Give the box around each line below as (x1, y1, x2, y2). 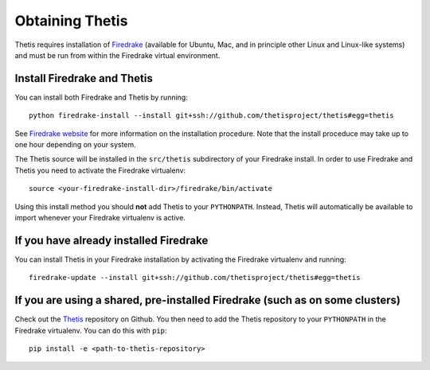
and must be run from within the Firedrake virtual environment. (14, 50, 221, 60)
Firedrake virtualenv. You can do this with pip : (14, 325, 167, 335)
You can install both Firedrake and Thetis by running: (14, 92, 189, 102)
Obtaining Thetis (14, 12, 128, 29)
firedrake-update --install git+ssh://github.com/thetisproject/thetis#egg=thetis (29, 273, 361, 282)
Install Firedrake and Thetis (14, 72, 153, 85)
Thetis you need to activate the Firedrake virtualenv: (14, 166, 186, 175)
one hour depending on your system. (14, 140, 137, 150)
